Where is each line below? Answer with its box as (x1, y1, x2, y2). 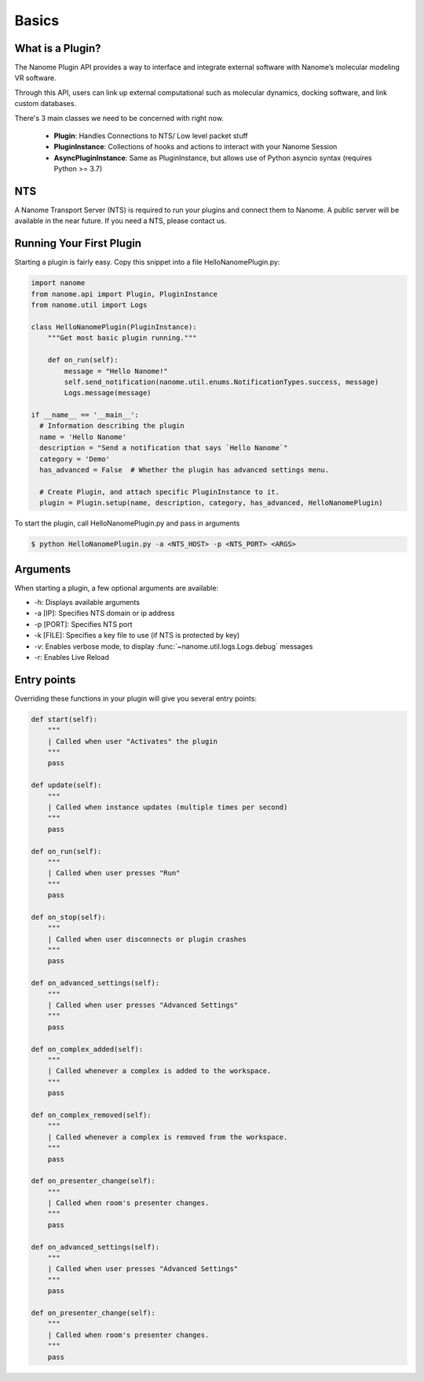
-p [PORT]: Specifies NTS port (34, 619, 133, 628)
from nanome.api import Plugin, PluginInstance (31, 289, 217, 299)
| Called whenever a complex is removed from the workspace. (47, 1132, 288, 1141)
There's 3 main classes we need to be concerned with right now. (14, 113, 224, 123)
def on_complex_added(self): (31, 1045, 144, 1053)
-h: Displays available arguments (34, 598, 141, 607)
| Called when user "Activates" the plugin (47, 737, 217, 745)
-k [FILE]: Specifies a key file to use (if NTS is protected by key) (34, 631, 240, 640)
